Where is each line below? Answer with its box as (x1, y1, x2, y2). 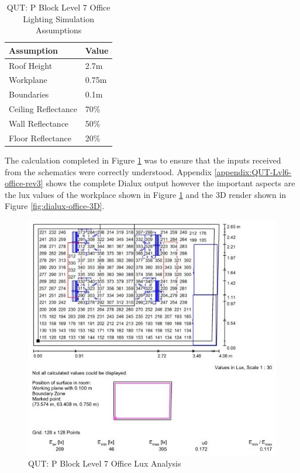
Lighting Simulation (23, 12, 94, 25)
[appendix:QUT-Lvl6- (214, 165, 292, 178)
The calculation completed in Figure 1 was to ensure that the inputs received (5, 154, 281, 166)
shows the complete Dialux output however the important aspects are (46, 177, 295, 189)
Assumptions (35, 24, 82, 36)
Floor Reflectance (9, 131, 71, 144)
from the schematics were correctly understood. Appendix (5, 165, 212, 178)
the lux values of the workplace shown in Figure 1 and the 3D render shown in (5, 188, 287, 200)
